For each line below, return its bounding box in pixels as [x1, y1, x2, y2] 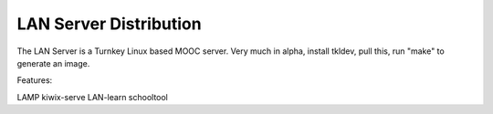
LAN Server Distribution [16, 14, 202, 34]
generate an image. [16, 57, 90, 68]
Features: [16, 75, 53, 86]
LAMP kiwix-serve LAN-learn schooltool [16, 91, 169, 102]
